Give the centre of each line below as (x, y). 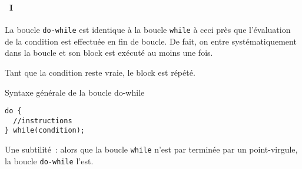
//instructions (43, 121)
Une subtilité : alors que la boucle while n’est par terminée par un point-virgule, (151, 149)
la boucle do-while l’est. (49, 160)
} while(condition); (45, 131)
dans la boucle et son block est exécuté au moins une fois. (109, 53)
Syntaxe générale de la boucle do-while (75, 92)
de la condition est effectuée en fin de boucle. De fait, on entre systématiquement (151, 41)
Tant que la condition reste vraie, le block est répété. (100, 72)
